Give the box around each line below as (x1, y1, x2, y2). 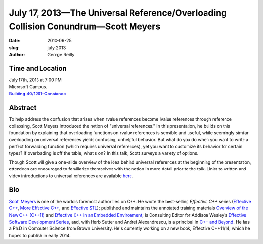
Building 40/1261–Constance (9, 91, 66, 96)
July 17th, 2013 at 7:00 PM (9, 77, 62, 83)
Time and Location (9, 64, 67, 73)
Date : (9, 38, 20, 44)
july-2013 (47, 44, 66, 51)
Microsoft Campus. (9, 84, 48, 90)
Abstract (9, 103, 37, 112)
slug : (9, 44, 19, 51)
